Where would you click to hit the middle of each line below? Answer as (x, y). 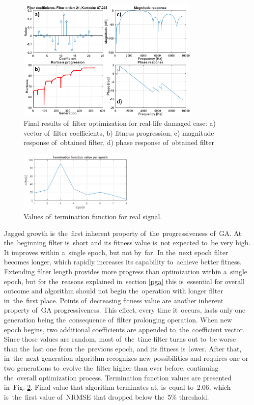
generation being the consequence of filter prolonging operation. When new (118, 319)
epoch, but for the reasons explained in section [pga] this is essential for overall (124, 281)
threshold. (194, 396)
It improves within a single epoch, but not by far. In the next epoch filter (116, 252)
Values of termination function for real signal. (93, 217)
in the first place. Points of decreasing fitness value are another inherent (114, 300)
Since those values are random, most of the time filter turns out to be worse (120, 339)
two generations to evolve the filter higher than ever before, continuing (111, 367)
